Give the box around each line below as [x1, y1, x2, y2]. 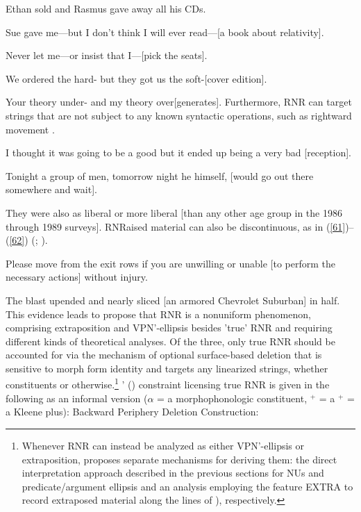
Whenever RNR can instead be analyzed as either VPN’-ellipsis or [22, 438, 305, 452]
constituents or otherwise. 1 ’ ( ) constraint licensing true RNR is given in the [6, 375, 330, 392]
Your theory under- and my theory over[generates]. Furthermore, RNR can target [6, 94, 352, 109]
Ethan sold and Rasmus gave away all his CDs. [6, 1, 206, 15]
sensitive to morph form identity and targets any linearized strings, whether [6, 361, 328, 375]
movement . [6, 122, 55, 136]
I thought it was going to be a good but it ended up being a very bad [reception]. [6, 145, 351, 160]
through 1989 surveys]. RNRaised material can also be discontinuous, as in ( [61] [6, 219, 346, 233]
